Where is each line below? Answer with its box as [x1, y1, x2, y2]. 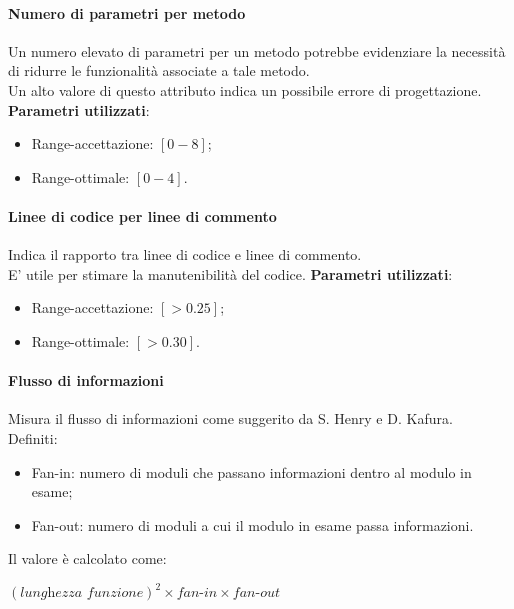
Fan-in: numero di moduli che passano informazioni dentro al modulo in [31, 461, 472, 482]
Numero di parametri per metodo [8, 2, 246, 23]
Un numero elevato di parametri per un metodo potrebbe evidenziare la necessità [8, 40, 506, 61]
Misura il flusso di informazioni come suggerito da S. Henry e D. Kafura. [8, 408, 453, 429]
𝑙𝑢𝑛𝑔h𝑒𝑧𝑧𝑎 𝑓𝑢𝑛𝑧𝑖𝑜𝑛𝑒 [20, 586, 144, 601]
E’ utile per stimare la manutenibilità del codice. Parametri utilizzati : [8, 263, 453, 284]
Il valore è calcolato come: [8, 548, 167, 569]
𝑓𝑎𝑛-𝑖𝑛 [176, 586, 218, 601]
